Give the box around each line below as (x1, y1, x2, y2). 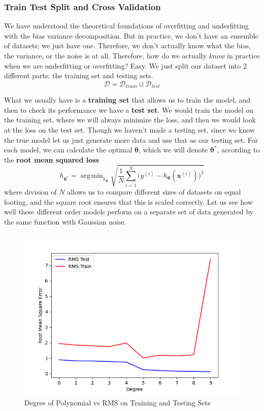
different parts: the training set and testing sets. (4, 70, 153, 81)
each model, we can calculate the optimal (4, 144, 133, 155)
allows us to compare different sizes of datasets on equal (67, 186, 241, 197)
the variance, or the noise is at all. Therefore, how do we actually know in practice (4, 50, 260, 60)
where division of (4, 186, 57, 197)
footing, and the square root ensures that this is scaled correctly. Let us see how (4, 196, 253, 207)
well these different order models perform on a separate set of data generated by (4, 206, 253, 217)
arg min (80, 172, 103, 180)
